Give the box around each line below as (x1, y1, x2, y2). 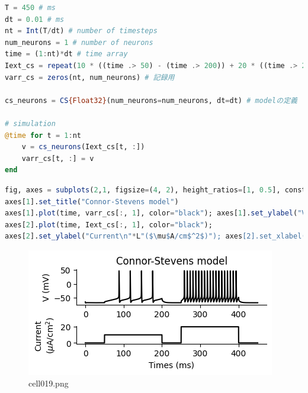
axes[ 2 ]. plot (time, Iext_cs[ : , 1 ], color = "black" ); (5, 220, 213, 229)
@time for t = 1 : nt (5, 131, 81, 140)
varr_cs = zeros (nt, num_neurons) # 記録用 (5, 73, 175, 82)
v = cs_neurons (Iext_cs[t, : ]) (21, 143, 145, 152)
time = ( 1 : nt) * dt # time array (5, 50, 128, 59)
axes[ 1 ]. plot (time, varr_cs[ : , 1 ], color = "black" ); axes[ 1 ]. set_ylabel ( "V (5, 209, 306, 218)
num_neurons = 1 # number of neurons (5, 38, 153, 47)
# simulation (5, 119, 56, 128)
